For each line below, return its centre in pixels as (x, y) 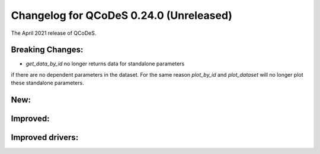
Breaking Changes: (47, 50)
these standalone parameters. (47, 83)
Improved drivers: (45, 138)
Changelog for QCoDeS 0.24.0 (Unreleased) (121, 15)
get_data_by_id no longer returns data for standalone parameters (105, 64)
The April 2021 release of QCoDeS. (54, 33)
